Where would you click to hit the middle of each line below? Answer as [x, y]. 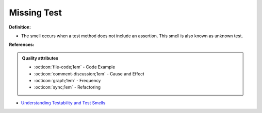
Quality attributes [40, 58]
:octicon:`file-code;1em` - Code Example [75, 67]
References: [22, 45]
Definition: [20, 27]
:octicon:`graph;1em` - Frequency [68, 80]
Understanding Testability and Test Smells [63, 103]
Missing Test [35, 13]
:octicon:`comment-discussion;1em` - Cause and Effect [89, 74]
